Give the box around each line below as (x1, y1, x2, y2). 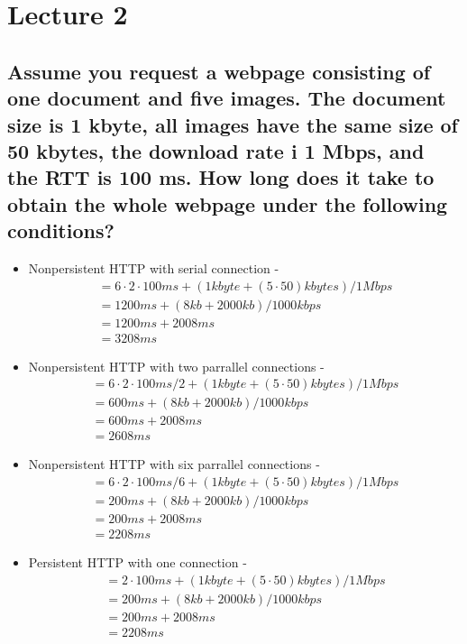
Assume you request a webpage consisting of (7, 57, 431, 85)
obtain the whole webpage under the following (7, 189, 448, 217)
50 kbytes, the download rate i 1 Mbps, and (7, 136, 425, 164)
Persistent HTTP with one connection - (28, 553, 247, 572)
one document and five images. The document (7, 84, 446, 112)
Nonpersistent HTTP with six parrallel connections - (28, 455, 320, 474)
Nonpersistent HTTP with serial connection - (28, 258, 279, 277)
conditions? (7, 216, 114, 244)
